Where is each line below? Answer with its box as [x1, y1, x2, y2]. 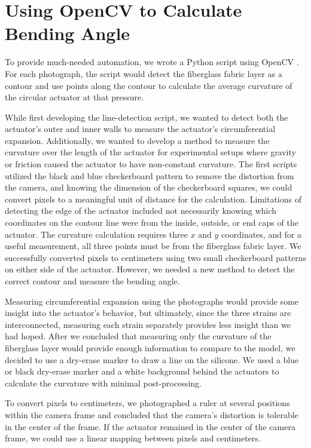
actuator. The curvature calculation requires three [5, 228, 188, 240]
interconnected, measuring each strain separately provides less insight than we [5, 318, 291, 330]
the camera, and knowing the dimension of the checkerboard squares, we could [5, 181, 292, 194]
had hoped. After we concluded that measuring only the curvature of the [5, 330, 272, 342]
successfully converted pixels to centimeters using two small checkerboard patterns [5, 251, 306, 263]
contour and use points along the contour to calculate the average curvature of [5, 79, 292, 91]
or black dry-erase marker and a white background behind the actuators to [5, 365, 279, 378]
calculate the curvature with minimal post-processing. [5, 376, 202, 389]
